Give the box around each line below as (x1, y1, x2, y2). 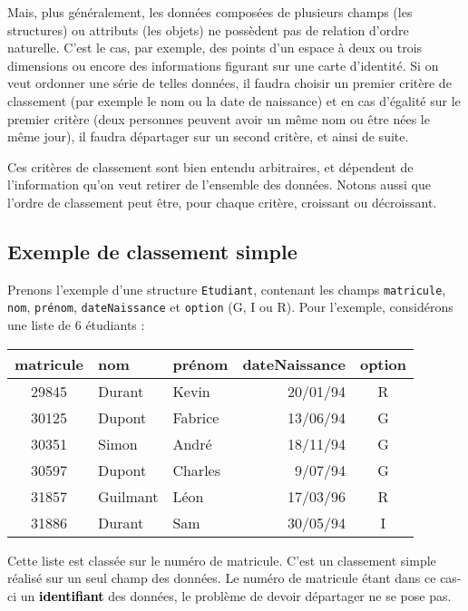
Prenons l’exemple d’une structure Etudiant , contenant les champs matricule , (7, 279, 446, 298)
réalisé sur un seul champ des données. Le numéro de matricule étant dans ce (7, 568, 436, 587)
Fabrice (172, 406, 219, 428)
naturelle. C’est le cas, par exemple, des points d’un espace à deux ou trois (7, 38, 423, 57)
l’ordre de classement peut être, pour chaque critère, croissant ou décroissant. (7, 192, 437, 211)
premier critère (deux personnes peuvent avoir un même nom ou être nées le (7, 109, 430, 128)
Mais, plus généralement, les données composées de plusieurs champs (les (7, 3, 413, 21)
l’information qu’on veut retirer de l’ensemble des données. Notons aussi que (7, 175, 431, 194)
